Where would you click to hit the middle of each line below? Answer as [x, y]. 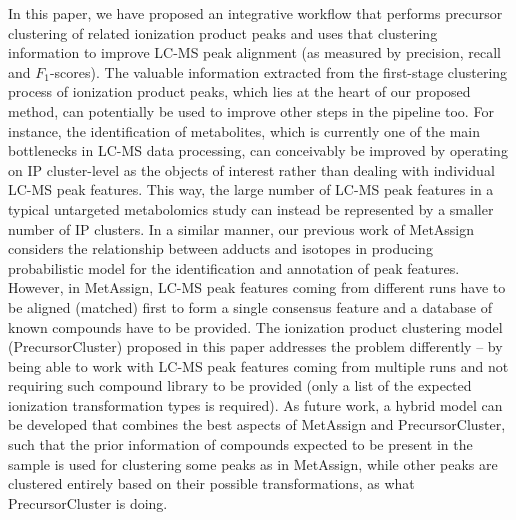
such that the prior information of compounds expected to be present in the [240, 444]
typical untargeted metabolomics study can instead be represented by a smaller [251, 208]
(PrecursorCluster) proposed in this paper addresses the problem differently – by [255, 346]
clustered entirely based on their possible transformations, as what [211, 483]
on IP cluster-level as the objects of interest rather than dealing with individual [251, 169]
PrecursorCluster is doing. [88, 502]
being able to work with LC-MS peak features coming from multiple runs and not [258, 365]
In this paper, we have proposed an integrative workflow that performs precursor [255, 13]
